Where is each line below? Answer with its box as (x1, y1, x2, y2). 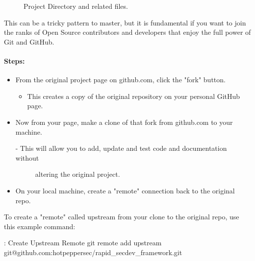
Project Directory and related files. (24, 1, 128, 11)
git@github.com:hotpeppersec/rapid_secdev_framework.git (4, 247, 182, 257)
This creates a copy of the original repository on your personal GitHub (27, 91, 240, 101)
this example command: (4, 221, 76, 231)
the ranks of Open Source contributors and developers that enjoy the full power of (4, 27, 251, 37)
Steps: (4, 55, 25, 66)
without (15, 152, 39, 163)
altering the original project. (35, 169, 120, 179)
